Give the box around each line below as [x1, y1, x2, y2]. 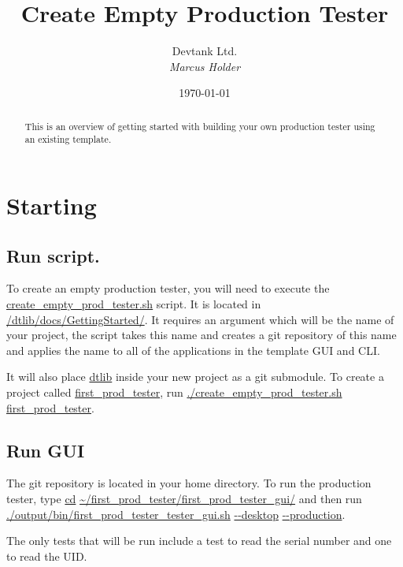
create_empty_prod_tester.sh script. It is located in [6, 296, 261, 311]
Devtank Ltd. [172, 43, 238, 59]
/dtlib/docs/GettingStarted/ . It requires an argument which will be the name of [6, 311, 394, 327]
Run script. [6, 243, 100, 267]
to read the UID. [6, 547, 87, 564]
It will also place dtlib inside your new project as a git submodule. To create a [6, 368, 384, 385]
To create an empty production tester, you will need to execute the [6, 280, 330, 297]
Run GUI [6, 438, 85, 462]
